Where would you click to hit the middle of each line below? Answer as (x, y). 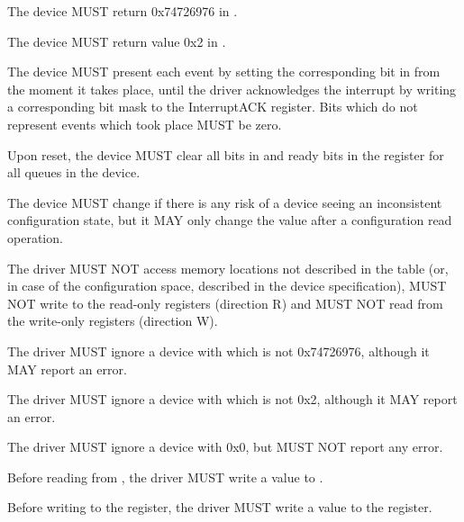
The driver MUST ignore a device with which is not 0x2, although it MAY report (232, 399)
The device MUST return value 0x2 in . (117, 41)
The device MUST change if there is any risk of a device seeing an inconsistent (225, 202)
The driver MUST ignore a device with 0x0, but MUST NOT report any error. (225, 447)
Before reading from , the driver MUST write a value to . (165, 477)
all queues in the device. (74, 172)
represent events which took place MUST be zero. (145, 124)
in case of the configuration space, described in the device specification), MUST (227, 286)
